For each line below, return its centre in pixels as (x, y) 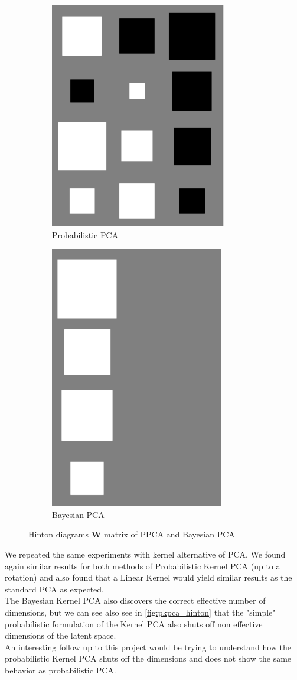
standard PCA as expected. (54, 589)
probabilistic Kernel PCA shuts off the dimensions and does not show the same (148, 658)
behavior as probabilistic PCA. (61, 670)
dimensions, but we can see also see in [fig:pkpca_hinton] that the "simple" (140, 612)
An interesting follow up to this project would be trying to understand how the (148, 647)
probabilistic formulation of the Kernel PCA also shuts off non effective (134, 624)
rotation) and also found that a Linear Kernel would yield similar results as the (148, 577)
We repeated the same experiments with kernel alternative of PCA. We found (145, 554)
